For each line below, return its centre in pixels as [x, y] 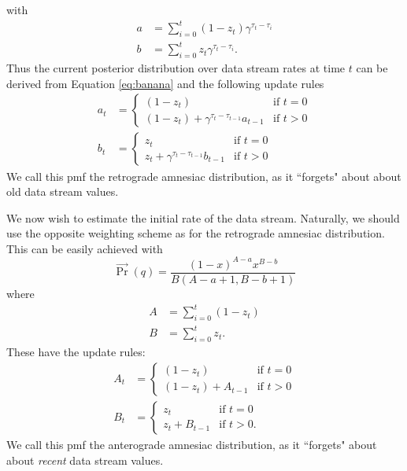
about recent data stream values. [85, 460]
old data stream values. [63, 191]
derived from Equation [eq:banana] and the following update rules [165, 83]
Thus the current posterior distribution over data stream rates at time [176, 68]
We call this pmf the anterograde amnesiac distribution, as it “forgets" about [192, 444]
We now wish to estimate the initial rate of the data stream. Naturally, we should [203, 217]
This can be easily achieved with [85, 248]
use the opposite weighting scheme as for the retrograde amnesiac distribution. [196, 233]
